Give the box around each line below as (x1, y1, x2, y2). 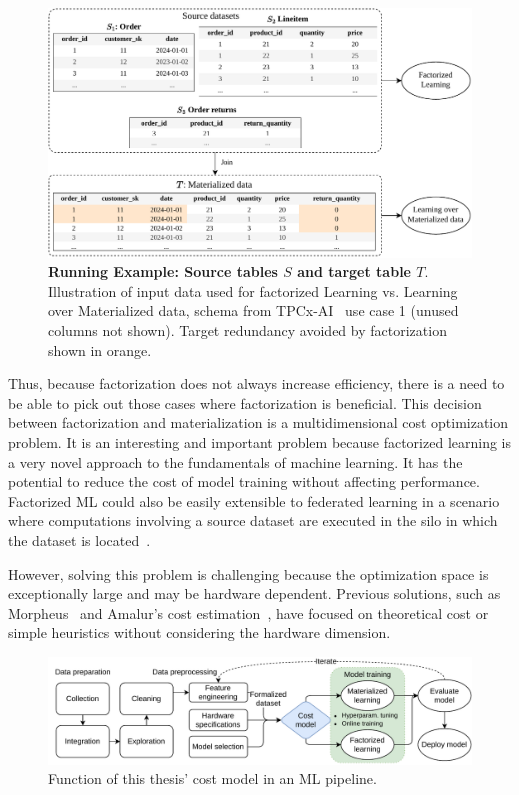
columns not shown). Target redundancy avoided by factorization (48, 320, 447, 341)
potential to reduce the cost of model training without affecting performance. (8, 471, 480, 492)
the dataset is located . (8, 529, 151, 550)
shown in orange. (48, 339, 152, 360)
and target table (297, 261, 411, 282)
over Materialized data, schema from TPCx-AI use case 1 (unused (48, 300, 459, 321)
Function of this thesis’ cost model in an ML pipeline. (48, 768, 377, 789)
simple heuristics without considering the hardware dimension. (8, 622, 391, 643)
